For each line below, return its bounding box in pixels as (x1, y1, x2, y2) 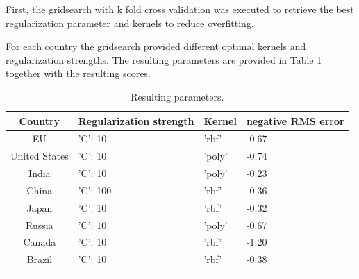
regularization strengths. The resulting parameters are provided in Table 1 (6, 52, 322, 67)
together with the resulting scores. (6, 66, 151, 81)
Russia (26, 217, 53, 232)
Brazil (26, 252, 53, 267)
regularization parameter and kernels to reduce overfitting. (6, 15, 254, 30)
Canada (23, 235, 56, 249)
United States (10, 149, 69, 163)
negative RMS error (246, 113, 344, 128)
